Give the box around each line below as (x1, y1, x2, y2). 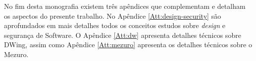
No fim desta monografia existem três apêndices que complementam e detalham (4, 1, 246, 11)
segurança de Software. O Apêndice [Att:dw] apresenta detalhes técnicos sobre (4, 30, 241, 40)
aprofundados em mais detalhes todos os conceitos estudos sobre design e (4, 20, 226, 30)
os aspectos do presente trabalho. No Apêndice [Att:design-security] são (4, 10, 221, 21)
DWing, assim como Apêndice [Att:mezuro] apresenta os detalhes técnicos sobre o (4, 39, 252, 50)
